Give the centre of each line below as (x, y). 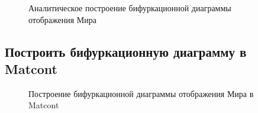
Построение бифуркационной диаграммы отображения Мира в (141, 93)
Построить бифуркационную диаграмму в (126, 51)
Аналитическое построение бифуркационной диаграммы (130, 8)
